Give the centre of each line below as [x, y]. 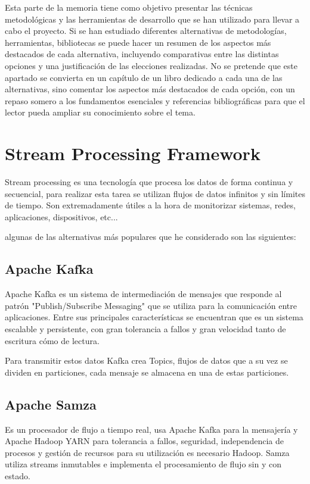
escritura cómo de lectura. [52, 340]
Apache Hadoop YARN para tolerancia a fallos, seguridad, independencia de [144, 441]
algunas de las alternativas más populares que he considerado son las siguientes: [151, 237]
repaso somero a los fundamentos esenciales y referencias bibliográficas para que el [155, 100]
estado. [18, 475]
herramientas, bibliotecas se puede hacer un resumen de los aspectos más [138, 42]
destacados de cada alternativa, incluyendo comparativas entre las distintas [142, 54]
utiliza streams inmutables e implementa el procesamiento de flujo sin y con [143, 464]
